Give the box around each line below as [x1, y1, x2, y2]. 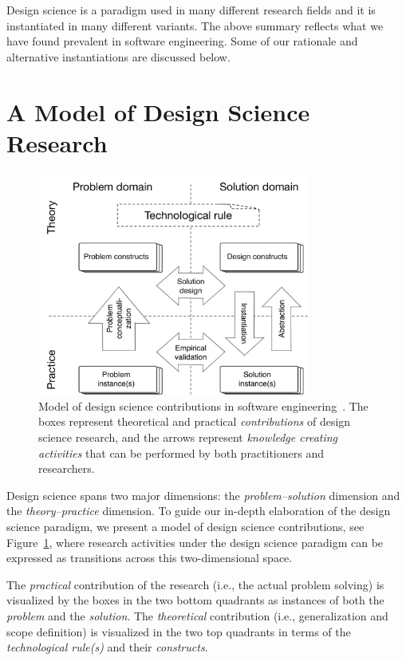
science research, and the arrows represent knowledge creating [38, 429, 338, 446]
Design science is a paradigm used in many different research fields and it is [6, 2, 376, 18]
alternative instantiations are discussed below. [6, 48, 231, 65]
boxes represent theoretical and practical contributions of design [38, 413, 351, 430]
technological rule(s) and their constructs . [6, 639, 208, 655]
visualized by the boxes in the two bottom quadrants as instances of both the [6, 592, 384, 608]
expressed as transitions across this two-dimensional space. [6, 549, 293, 566]
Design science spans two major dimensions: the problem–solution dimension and [6, 486, 400, 503]
